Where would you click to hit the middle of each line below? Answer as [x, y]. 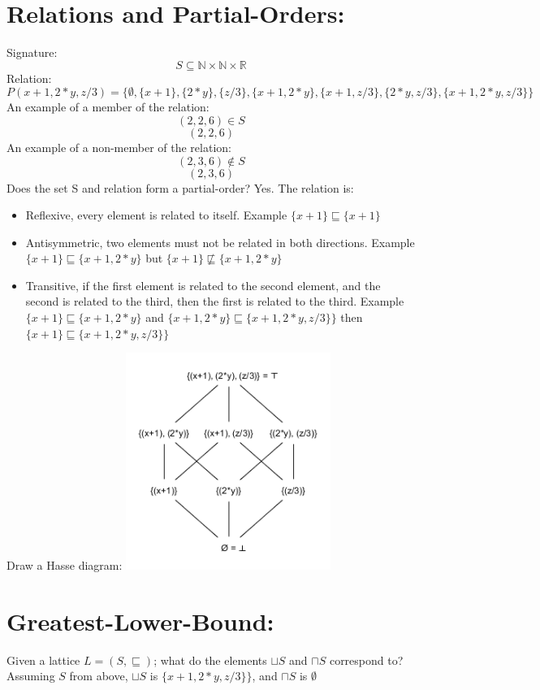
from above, [99, 676]
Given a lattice [43, 660]
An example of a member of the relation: [108, 107]
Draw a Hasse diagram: [65, 564]
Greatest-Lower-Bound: [140, 621]
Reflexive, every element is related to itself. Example [156, 215]
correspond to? [366, 660]
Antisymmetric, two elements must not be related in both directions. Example [220, 242]
